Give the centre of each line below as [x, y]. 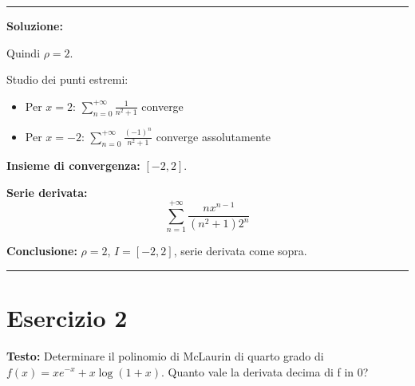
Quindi [24, 52]
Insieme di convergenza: [73, 165]
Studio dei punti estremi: [67, 79]
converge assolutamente [213, 136]
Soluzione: [35, 26]
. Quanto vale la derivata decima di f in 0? [265, 371]
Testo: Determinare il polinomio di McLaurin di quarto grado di [165, 355]
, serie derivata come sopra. [240, 251]
